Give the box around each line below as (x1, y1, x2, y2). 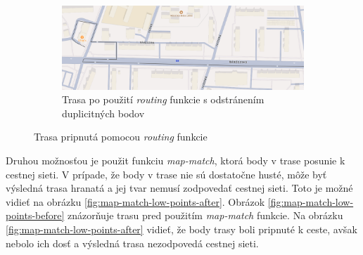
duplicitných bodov (62, 105, 145, 120)
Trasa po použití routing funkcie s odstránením (62, 92, 265, 107)
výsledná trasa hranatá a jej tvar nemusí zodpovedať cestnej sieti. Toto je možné (6, 181, 353, 195)
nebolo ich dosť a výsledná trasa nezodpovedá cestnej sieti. (6, 235, 259, 250)
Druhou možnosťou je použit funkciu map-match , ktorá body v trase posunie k (6, 152, 345, 167)
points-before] (6, 208, 65, 223)
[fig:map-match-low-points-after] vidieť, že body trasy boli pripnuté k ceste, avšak (6, 221, 357, 236)
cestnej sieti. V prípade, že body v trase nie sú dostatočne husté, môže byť (6, 166, 327, 181)
